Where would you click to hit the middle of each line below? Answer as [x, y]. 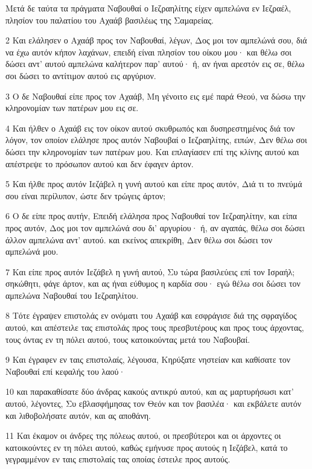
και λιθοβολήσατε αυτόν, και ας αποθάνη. [78, 415]
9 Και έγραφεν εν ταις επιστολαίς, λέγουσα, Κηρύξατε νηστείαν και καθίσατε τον [148, 359]
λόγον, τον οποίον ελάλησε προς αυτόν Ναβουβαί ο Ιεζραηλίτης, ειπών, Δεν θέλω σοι [156, 140]
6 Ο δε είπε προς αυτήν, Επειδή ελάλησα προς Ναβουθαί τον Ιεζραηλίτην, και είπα [151, 216]
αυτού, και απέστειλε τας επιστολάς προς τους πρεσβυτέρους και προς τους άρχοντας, [155, 327]
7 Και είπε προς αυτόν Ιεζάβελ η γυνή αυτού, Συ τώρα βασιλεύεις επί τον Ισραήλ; [150, 271]
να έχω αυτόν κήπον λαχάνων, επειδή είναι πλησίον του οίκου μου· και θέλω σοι [148, 52]
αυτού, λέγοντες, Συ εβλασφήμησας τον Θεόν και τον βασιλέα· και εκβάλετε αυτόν [154, 404]
